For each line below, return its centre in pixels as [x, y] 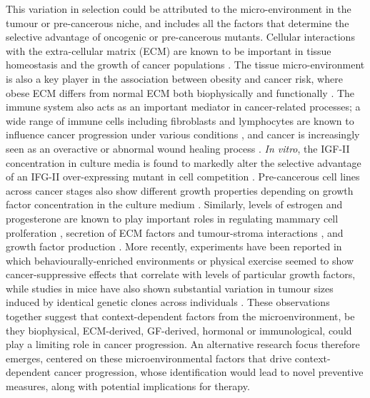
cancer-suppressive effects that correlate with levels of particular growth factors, [181, 274]
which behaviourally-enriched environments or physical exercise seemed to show [180, 260]
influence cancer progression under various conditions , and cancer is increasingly [183, 134]
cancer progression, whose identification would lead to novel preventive [209, 372]
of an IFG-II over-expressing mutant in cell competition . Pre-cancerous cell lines [183, 177]
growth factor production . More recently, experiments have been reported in [174, 246]
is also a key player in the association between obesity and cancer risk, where [174, 78]
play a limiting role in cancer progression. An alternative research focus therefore [183, 344]
